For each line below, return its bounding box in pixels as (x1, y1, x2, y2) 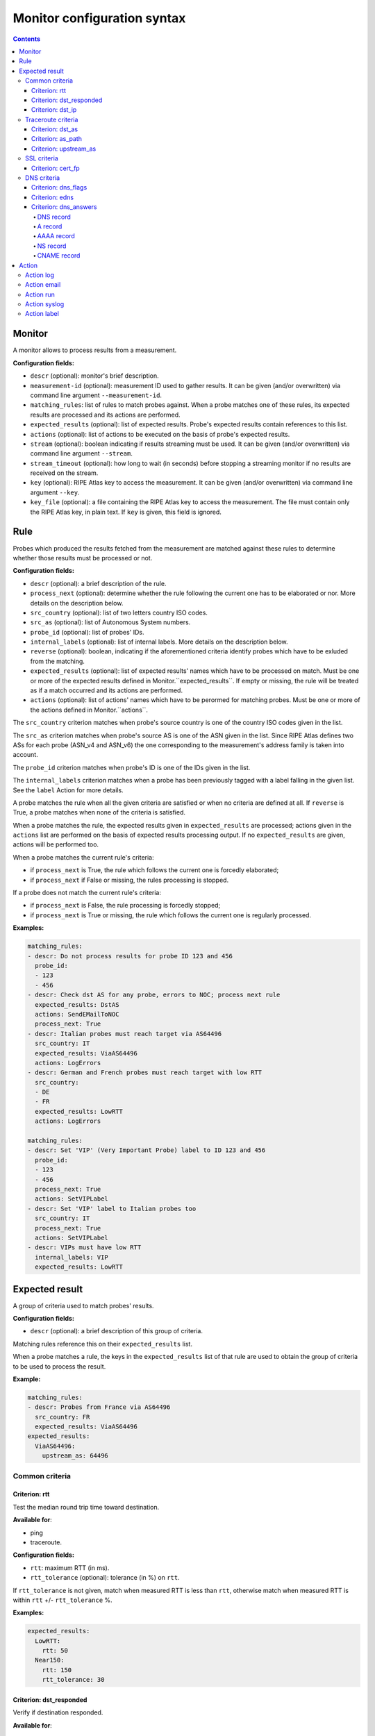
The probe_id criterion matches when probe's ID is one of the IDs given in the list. (12, 763, 251, 771)
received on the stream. (30, 469, 99, 477)
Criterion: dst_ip (31, 106, 77, 114)
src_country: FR (35, 1413, 90, 1421)
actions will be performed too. (12, 840, 99, 849)
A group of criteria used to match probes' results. (12, 1301, 154, 1310)
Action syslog (25, 300, 65, 308)
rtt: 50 (42, 1646, 69, 1655)
